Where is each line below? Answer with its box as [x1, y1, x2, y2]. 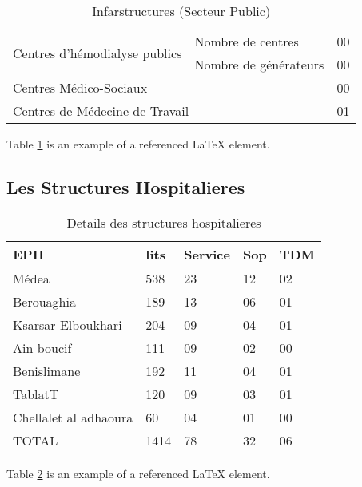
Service [184, 244, 230, 263]
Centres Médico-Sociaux [13, 78, 148, 97]
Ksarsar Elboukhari [13, 315, 122, 334]
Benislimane [13, 361, 81, 380]
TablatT [13, 384, 59, 403]
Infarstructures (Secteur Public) [92, 2, 271, 20]
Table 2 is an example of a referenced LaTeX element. [6, 465, 270, 481]
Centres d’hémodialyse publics [13, 43, 182, 62]
